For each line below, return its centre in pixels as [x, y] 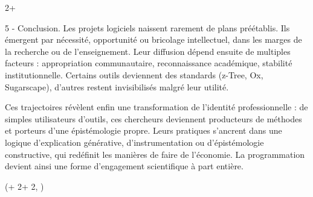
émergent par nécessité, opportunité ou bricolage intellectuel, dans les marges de [153, 39]
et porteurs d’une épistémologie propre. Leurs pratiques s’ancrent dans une [144, 130]
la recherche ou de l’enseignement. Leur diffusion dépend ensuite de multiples [148, 51]
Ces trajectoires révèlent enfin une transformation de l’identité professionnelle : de [156, 107]
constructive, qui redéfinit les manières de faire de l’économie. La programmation [155, 154]
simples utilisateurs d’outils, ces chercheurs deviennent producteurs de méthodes [153, 118]
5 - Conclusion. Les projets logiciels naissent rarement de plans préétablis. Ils [147, 27]
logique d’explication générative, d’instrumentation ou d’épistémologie [134, 142]
